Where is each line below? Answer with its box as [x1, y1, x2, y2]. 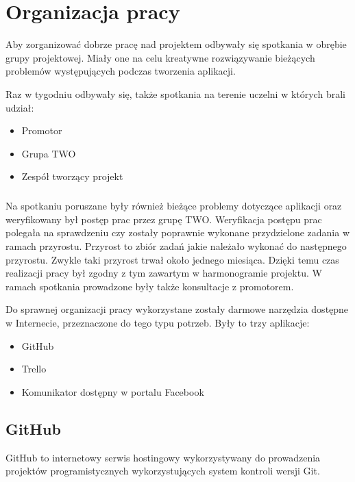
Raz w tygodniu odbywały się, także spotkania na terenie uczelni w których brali [5, 86, 345, 101]
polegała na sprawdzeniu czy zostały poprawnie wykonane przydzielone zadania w [5, 225, 350, 240]
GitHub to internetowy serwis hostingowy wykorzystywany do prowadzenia [5, 450, 321, 464]
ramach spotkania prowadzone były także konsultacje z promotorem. [5, 279, 294, 293]
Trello [21, 361, 47, 376]
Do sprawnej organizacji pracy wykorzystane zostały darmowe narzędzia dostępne [5, 302, 349, 316]
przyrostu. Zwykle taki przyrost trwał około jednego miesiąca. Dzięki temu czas [5, 252, 339, 266]
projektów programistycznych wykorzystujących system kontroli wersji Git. [5, 464, 320, 478]
